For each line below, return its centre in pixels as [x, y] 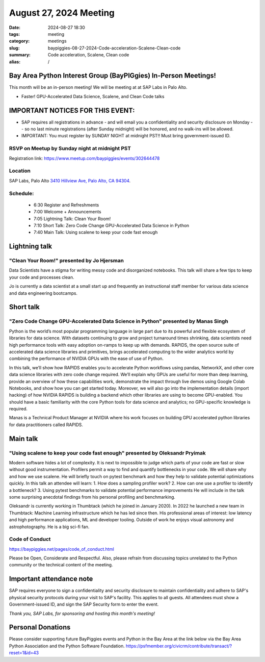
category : [19, 41]
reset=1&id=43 [24, 653]
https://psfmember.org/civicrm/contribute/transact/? [179, 646]
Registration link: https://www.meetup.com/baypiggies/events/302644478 [84, 158]
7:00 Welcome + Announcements [67, 212]
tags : [14, 34]
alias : [15, 62]
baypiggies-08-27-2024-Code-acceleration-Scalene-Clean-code [114, 48]
